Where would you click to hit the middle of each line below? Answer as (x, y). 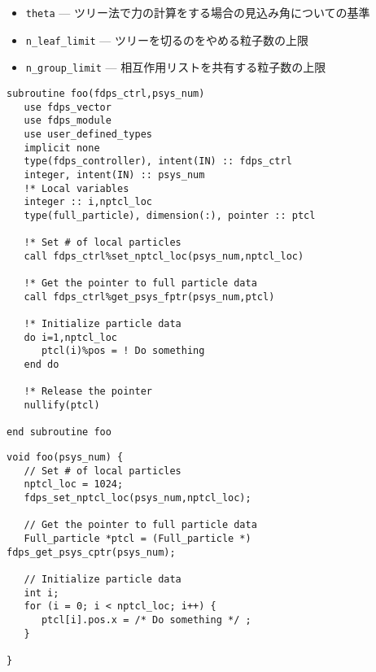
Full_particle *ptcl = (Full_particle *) (138, 538)
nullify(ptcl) (62, 406)
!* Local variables (77, 188)
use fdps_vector (68, 107)
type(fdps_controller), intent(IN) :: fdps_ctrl (158, 161)
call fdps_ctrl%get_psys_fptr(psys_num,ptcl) (149, 297)
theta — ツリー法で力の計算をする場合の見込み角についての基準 (198, 12)
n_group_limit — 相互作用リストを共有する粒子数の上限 (176, 67)
